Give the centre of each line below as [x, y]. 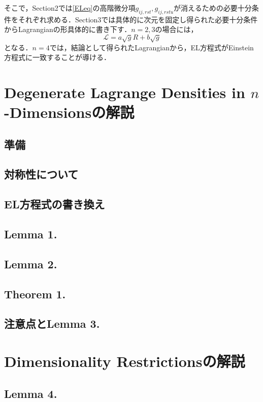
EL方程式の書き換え [55, 204]
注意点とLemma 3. [52, 323]
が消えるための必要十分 [213, 8]
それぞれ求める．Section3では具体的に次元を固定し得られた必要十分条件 [138, 19]
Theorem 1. [35, 293]
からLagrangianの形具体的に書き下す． [68, 29]
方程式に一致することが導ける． [57, 57]
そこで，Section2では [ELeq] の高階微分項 [70, 8]
